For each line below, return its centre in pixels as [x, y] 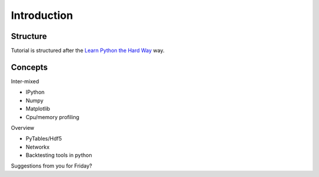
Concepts [29, 67]
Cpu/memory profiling [53, 117]
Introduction [42, 15]
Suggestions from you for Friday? [52, 166]
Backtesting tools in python [59, 155]
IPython [35, 92]
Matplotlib [38, 109]
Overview [23, 127]
